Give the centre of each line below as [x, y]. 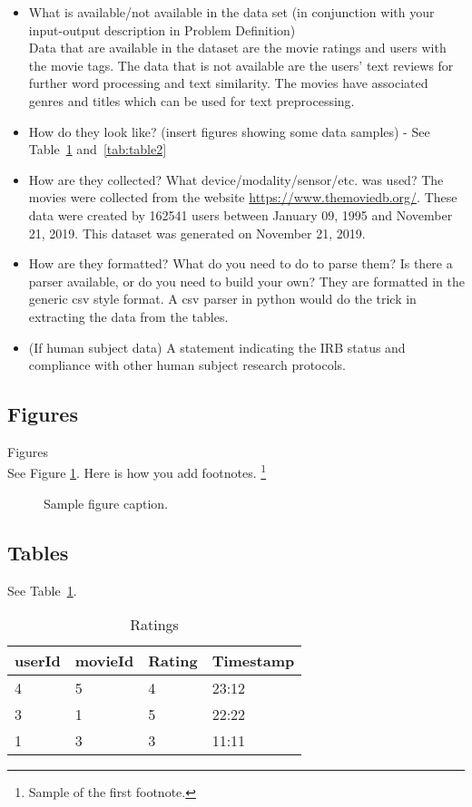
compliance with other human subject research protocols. [187, 365]
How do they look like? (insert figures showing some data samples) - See [229, 131]
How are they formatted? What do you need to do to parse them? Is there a [241, 263]
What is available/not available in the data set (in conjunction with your [231, 12]
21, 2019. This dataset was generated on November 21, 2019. [197, 233]
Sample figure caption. [106, 503]
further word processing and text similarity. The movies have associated [228, 83]
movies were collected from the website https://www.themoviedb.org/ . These [243, 197]
